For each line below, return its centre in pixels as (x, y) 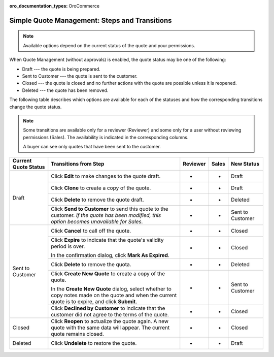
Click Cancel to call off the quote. (91, 231)
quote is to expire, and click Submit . (94, 302)
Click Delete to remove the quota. (91, 265)
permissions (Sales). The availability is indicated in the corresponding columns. (106, 137)
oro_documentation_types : (39, 6)
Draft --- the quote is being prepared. (61, 69)
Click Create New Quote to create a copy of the (108, 274)
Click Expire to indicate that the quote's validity (108, 240)
